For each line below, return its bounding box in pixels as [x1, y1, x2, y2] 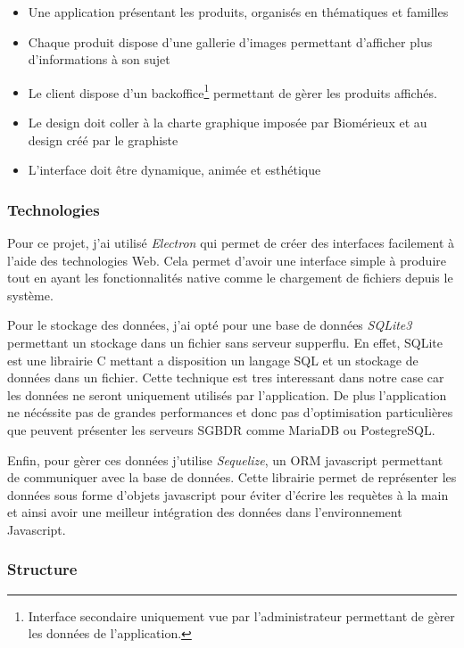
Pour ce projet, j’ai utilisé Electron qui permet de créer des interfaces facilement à [7, 234, 455, 252]
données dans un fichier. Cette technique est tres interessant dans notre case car [7, 368, 444, 387]
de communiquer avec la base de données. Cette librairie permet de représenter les [7, 468, 457, 487]
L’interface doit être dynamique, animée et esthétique [28, 160, 321, 179]
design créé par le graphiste [28, 130, 178, 149]
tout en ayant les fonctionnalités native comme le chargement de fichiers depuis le [7, 268, 453, 287]
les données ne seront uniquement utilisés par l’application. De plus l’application [7, 385, 447, 404]
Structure [7, 558, 78, 580]
